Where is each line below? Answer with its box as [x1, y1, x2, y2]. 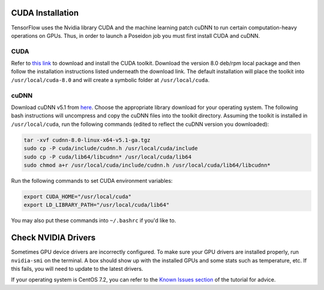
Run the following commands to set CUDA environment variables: [11, 177, 173, 184]
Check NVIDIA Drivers [11, 232, 96, 243]
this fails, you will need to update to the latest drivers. [11, 265, 143, 272]
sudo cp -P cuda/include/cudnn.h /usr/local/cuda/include [23, 145, 198, 152]
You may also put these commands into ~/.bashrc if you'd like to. [11, 217, 176, 224]
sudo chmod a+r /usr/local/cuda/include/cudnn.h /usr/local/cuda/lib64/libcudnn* [23, 162, 271, 168]
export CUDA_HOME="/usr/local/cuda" [23, 193, 132, 200]
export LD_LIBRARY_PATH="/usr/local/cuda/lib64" [23, 201, 170, 209]
